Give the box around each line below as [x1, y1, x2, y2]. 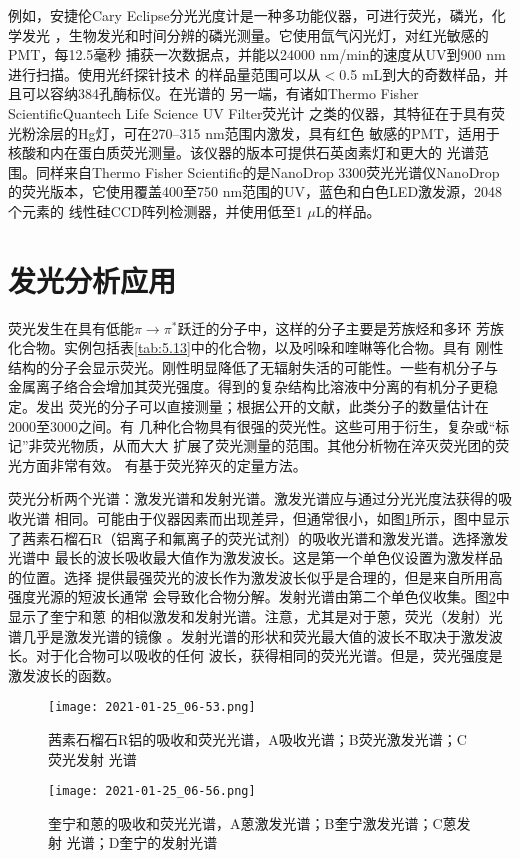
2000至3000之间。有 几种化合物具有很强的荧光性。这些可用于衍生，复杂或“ [8, 415, 496, 436]
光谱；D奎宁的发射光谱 [66, 832, 218, 853]
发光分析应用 [8, 259, 177, 300]
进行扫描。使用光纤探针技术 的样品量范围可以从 [8, 63, 321, 84]
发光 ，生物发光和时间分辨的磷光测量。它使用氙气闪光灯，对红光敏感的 [21, 24, 489, 45]
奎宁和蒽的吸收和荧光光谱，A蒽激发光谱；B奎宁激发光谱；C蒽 [48, 812, 457, 833]
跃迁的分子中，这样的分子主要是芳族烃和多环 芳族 [177, 317, 505, 338]
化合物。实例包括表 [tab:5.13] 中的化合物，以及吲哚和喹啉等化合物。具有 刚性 [8, 337, 504, 358]
